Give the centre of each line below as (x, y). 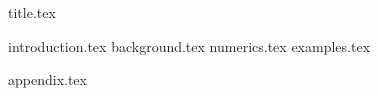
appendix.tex (47, 79)
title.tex (32, 12)
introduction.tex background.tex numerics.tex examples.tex (189, 45)
